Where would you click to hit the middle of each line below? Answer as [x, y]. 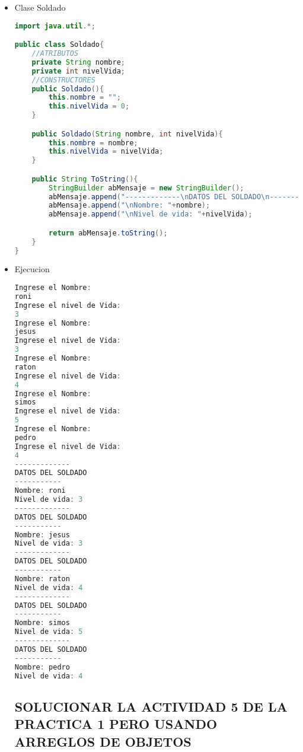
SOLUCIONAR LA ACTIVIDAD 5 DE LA [151, 706]
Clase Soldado [40, 7]
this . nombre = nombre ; [93, 143]
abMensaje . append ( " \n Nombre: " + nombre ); [130, 205]
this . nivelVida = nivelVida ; [106, 152]
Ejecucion [32, 269]
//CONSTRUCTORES [63, 80]
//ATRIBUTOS [55, 53]
